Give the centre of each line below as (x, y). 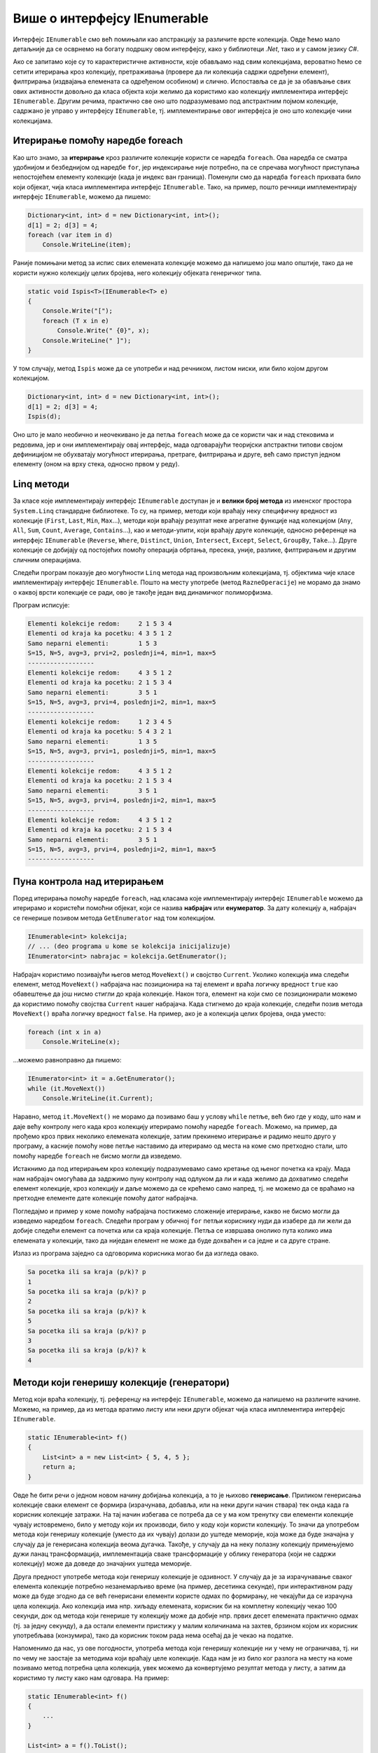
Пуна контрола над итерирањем (89, 881)
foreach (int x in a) (65, 1032)
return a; (59, 1467)
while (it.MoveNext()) (66, 1088)
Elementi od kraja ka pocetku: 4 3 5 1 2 (100, 634)
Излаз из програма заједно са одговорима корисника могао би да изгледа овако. (136, 1253)
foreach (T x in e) (76, 320)
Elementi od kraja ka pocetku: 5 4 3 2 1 (100, 732)
